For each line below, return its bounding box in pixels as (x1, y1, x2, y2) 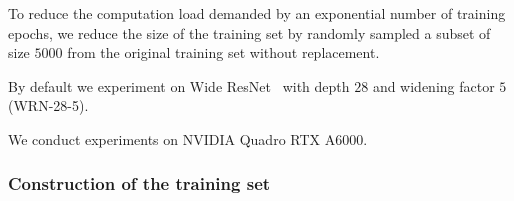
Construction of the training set (8, 171, 271, 196)
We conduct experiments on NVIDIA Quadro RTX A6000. (8, 128, 368, 149)
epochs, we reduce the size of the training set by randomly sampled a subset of (8, 22, 491, 43)
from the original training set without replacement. (67, 42, 380, 63)
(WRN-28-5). (8, 95, 89, 116)
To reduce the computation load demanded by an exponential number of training (8, 3, 506, 23)
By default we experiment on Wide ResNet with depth (8, 75, 350, 96)
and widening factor (372, 75, 495, 96)
